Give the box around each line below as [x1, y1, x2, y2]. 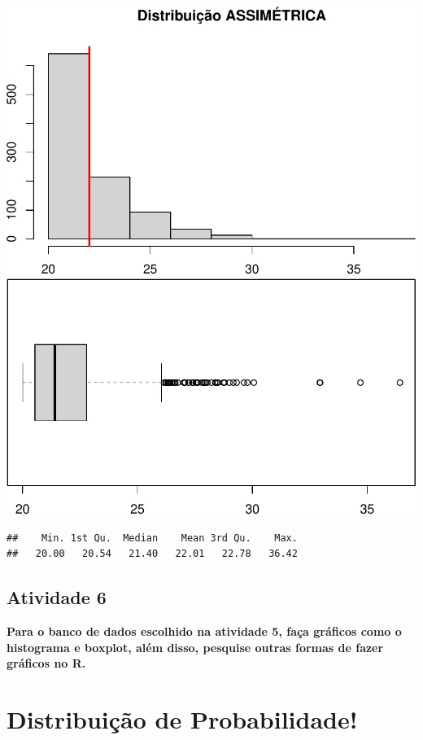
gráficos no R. [7, 655, 86, 672]
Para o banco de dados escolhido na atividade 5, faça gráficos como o [7, 623, 402, 640]
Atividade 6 [7, 585, 107, 610]
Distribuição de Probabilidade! [7, 703, 358, 736]
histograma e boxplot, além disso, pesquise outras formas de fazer [7, 638, 384, 655]
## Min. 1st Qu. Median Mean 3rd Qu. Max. [7, 532, 298, 544]
